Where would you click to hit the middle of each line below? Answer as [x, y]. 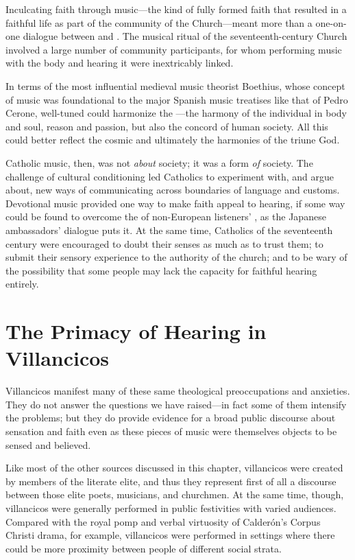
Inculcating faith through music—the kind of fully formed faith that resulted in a [176, 9]
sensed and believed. [48, 444]
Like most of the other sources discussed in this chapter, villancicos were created [174, 468]
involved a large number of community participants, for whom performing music [174, 49]
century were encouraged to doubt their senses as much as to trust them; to [164, 243]
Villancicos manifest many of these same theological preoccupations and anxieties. [178, 391]
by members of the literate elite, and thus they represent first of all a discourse [171, 481]
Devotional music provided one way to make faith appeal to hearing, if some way [175, 203]
